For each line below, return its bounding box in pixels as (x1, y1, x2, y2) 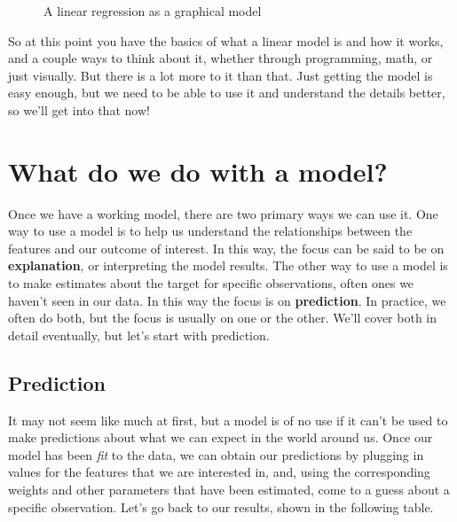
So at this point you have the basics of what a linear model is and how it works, (8, 31, 444, 50)
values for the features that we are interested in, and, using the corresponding (8, 463, 430, 481)
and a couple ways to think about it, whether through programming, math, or (8, 49, 433, 67)
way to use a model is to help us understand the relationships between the (8, 222, 413, 240)
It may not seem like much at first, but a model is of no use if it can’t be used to (8, 410, 448, 429)
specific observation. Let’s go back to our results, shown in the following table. (8, 497, 434, 516)
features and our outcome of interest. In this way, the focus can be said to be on (8, 238, 445, 257)
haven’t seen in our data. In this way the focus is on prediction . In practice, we (8, 291, 446, 309)
